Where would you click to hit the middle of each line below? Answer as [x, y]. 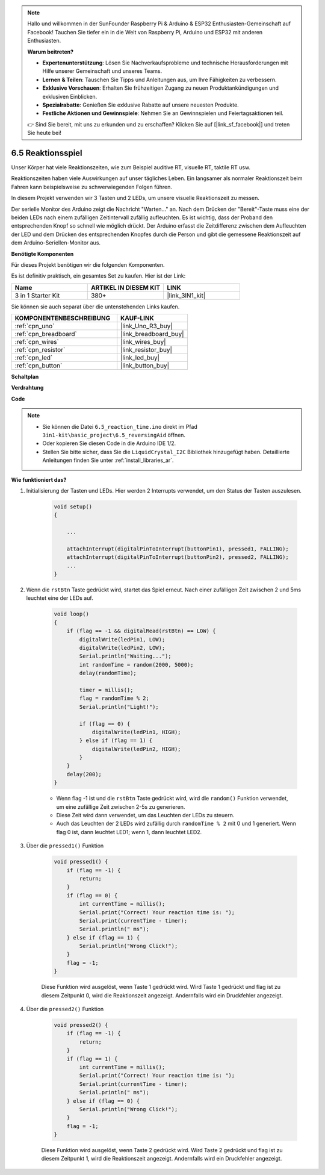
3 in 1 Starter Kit [37, 295]
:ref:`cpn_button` [39, 366]
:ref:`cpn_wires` [37, 342]
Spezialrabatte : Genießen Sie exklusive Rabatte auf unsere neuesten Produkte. [141, 105]
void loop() [72, 614]
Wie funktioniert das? [39, 479]
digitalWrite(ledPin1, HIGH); [136, 732]
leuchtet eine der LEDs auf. [60, 598]
